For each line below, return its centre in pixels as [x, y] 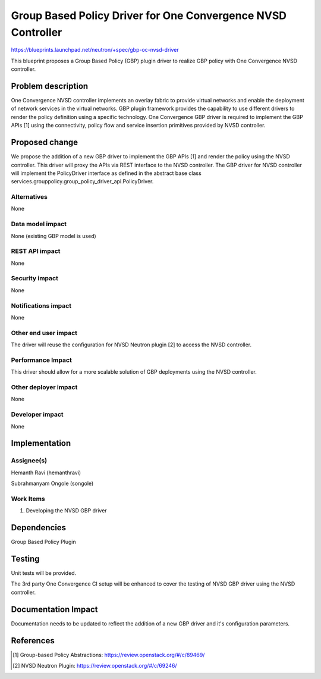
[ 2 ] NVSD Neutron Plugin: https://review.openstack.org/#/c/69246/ [95, 666]
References [33, 641]
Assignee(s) [29, 461]
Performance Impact [42, 360]
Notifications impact [41, 305]
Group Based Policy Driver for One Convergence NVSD [149, 15]
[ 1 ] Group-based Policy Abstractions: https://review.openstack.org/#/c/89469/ [109, 655]
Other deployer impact [44, 387]
